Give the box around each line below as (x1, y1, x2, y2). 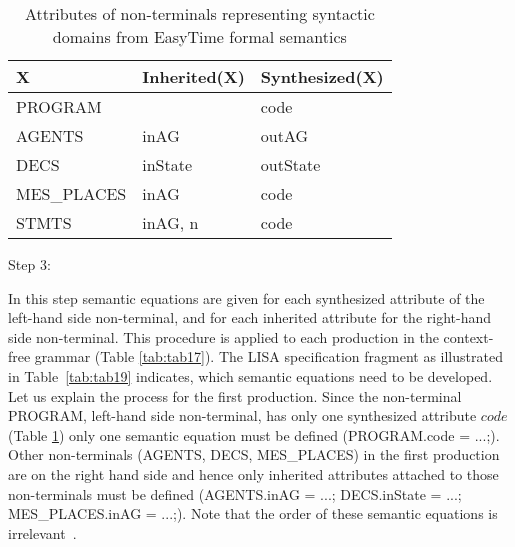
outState (260, 153, 321, 176)
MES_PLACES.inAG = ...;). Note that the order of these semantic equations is (8, 503, 498, 524)
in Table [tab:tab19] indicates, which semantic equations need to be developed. (8, 365, 493, 386)
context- (443, 326, 494, 347)
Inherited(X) (142, 65, 245, 88)
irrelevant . (8, 522, 77, 543)
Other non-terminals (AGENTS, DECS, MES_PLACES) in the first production (8, 444, 500, 465)
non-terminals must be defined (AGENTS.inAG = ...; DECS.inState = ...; (8, 483, 462, 504)
